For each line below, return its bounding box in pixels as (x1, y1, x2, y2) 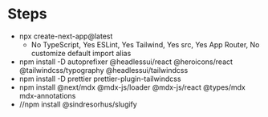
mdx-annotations (18, 91, 76, 100)
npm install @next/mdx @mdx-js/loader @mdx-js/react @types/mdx (18, 82, 246, 92)
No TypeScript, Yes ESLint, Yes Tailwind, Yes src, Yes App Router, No (30, 39, 260, 49)
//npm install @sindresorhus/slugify (18, 99, 137, 109)
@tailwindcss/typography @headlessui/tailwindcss (18, 65, 189, 75)
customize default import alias (30, 48, 132, 58)
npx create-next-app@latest (18, 31, 113, 41)
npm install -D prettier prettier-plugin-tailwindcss (18, 74, 181, 83)
